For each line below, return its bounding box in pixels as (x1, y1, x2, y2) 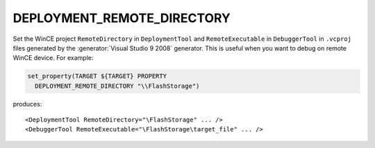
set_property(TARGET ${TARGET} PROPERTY (27, 73, 167, 80)
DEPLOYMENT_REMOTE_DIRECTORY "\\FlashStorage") (35, 82, 200, 90)
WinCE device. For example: (12, 54, 94, 62)
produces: (12, 100, 42, 108)
